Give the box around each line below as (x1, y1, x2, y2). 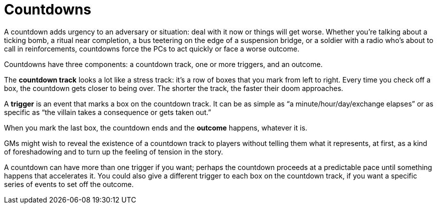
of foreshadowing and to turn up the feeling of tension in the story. (4, 147, 223, 156)
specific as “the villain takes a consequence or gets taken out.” (4, 107, 211, 116)
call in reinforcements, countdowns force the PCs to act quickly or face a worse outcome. (4, 44, 299, 53)
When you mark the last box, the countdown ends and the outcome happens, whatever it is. (4, 123, 307, 132)
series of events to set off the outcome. (4, 179, 134, 188)
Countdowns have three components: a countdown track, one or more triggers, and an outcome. (4, 59, 323, 68)
